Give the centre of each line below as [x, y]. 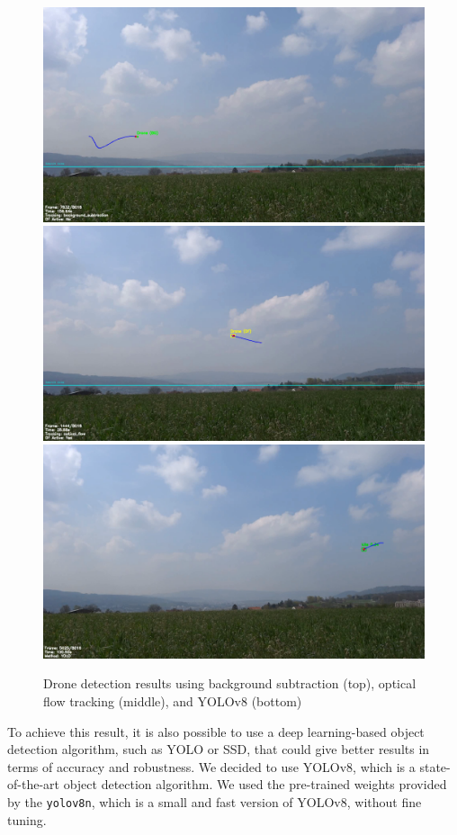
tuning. [27, 819]
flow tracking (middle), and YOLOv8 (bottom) [173, 701]
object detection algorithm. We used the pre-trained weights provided [255, 784]
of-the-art [33, 784]
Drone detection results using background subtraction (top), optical [230, 683]
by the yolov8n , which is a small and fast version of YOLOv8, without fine [215, 802]
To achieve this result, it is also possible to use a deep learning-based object [216, 731]
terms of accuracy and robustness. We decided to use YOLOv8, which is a [211, 766]
